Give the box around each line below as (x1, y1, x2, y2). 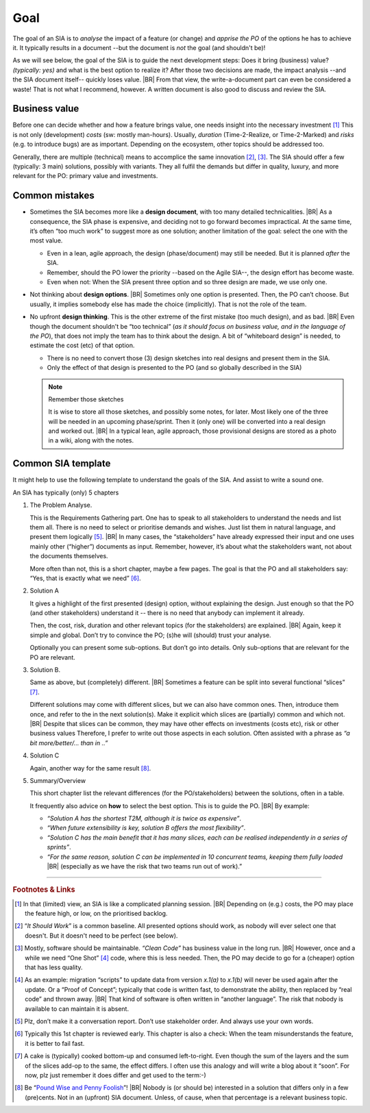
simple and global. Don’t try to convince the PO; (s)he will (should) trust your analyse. (29, 631, 271, 639)
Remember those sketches (48, 395, 124, 403)
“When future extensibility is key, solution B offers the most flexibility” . (47, 824, 246, 832)
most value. (29, 236, 63, 245)
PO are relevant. (29, 653, 75, 661)
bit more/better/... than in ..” (29, 738, 108, 747)
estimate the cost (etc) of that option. (29, 341, 135, 349)
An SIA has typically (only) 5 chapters (12, 488, 119, 497)
